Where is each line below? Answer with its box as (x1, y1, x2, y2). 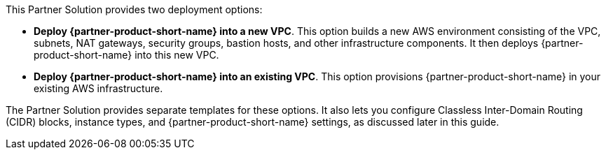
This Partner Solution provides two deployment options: (6, 3, 263, 15)
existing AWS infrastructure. (34, 82, 163, 94)
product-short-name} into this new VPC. (34, 49, 219, 61)
